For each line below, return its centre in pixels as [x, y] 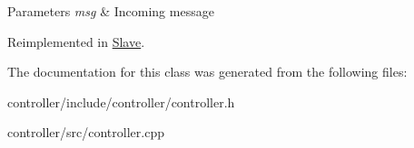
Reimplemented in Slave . [76, 41]
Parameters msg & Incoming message [111, 11]
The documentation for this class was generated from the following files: [207, 72]
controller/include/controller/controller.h [121, 102]
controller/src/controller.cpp [86, 132]
